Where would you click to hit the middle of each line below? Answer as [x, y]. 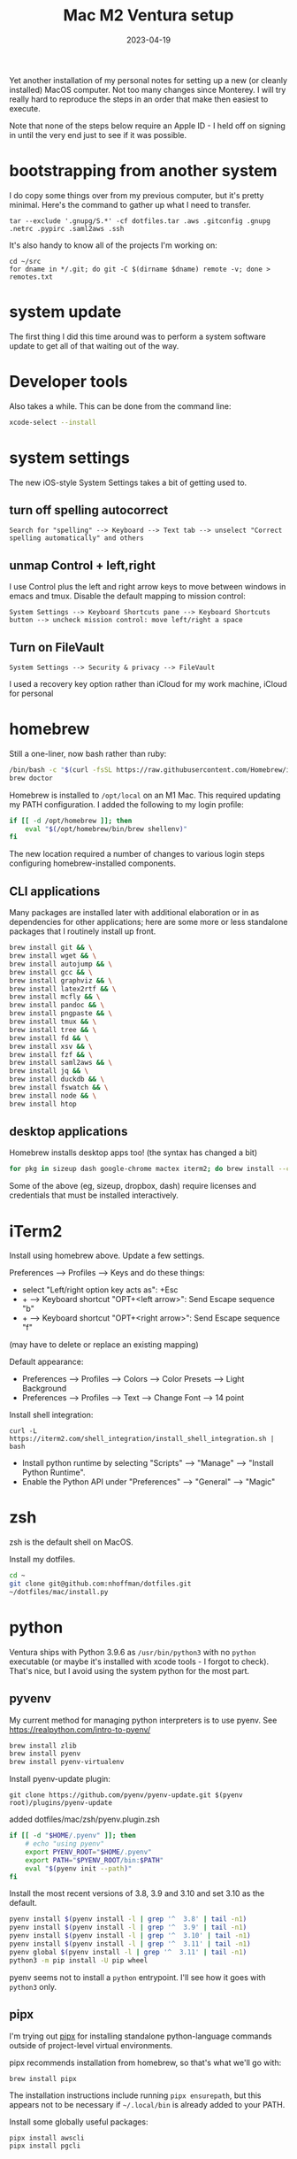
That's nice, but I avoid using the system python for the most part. [129, 1670]
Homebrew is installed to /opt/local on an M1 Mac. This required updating [145, 795]
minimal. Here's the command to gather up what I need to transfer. [130, 204]
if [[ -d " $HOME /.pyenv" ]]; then [73, 1836]
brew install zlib [43, 1746]
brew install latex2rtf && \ [63, 989]
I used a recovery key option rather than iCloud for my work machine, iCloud [148, 684]
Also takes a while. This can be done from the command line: [120, 406]
